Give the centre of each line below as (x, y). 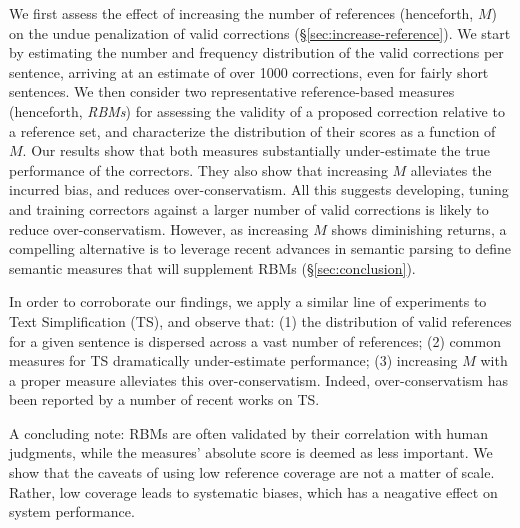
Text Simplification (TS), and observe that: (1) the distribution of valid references (260, 320)
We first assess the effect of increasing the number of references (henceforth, (241, 13)
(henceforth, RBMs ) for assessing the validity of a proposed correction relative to (257, 110)
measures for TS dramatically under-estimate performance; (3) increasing (233, 360)
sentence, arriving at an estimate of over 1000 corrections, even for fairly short (249, 71)
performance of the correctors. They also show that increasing (198, 169)
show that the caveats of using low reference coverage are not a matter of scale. (252, 472)
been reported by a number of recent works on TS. (164, 399)
